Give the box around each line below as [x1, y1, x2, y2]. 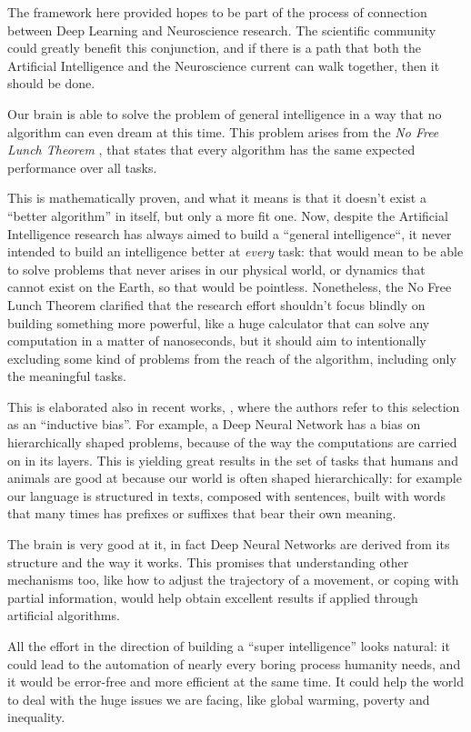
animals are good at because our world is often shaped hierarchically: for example [7, 468, 462, 487]
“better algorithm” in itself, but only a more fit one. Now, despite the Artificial [7, 206, 448, 225]
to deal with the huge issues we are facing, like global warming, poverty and [7, 689, 430, 708]
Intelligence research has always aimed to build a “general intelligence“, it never [7, 224, 452, 243]
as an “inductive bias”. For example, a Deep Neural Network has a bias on [7, 415, 421, 434]
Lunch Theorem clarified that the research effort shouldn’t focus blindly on [7, 295, 426, 314]
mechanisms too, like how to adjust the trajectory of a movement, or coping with [7, 570, 459, 589]
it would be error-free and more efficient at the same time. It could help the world [7, 672, 464, 691]
